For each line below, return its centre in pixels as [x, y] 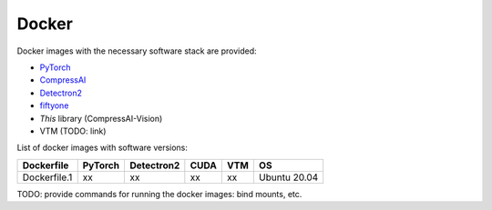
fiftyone [54, 105]
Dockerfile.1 [47, 177]
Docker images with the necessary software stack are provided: [137, 51]
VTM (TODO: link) [73, 131]
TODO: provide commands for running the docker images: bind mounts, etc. [159, 194]
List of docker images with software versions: [102, 148]
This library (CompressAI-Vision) [101, 118]
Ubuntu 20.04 [288, 177]
